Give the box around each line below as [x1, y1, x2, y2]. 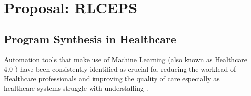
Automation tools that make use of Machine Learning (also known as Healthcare [4, 54, 248, 64]
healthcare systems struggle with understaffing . [4, 83, 148, 93]
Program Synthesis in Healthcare [4, 31, 176, 46]
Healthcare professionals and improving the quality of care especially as [4, 73, 220, 83]
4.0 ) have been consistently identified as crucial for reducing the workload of [4, 64, 236, 74]
